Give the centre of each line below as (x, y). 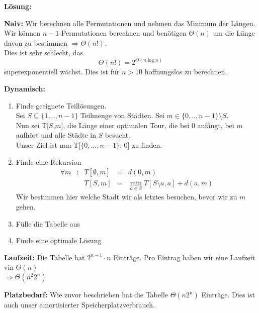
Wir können (22, 33)
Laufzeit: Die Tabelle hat (45, 257)
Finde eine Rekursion (49, 162)
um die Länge (234, 33)
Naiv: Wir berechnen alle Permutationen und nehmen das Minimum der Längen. (130, 23)
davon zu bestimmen (36, 42)
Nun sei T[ (32, 125)
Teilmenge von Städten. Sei (122, 115)
